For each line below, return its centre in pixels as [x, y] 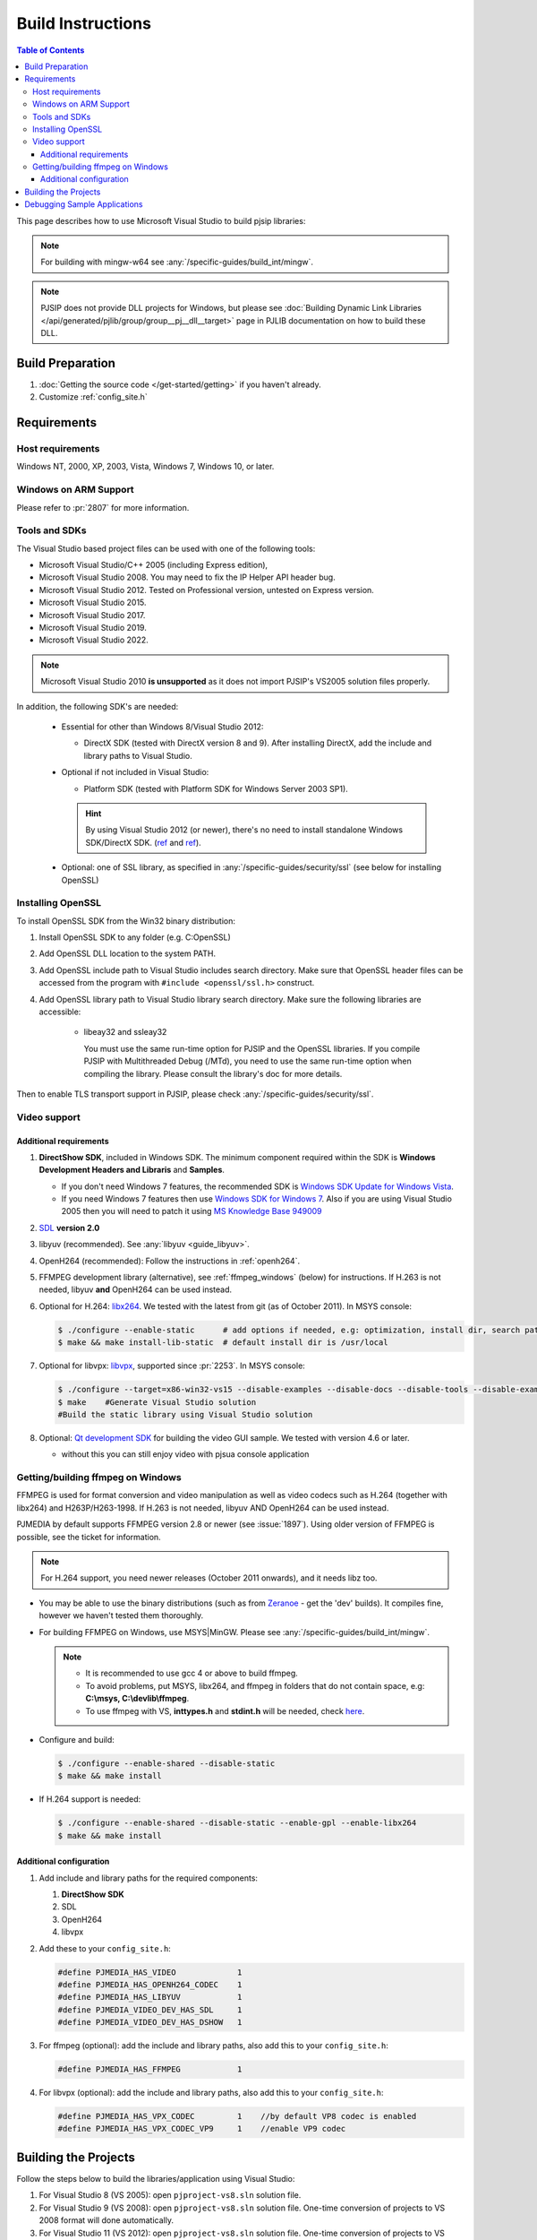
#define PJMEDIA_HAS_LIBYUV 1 [150, 1997]
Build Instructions [84, 23]
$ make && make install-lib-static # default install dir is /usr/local [223, 1343]
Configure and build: [77, 1739]
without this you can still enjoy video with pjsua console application [185, 1454]
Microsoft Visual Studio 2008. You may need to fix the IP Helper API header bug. [187, 577]
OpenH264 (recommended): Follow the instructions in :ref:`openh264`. [169, 1261]
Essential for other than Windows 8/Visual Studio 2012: [162, 727]
